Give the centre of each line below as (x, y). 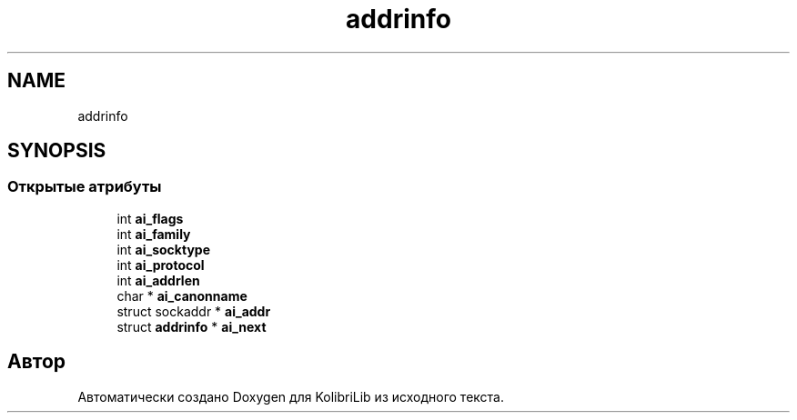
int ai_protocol (161, 265)
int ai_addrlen (158, 280)
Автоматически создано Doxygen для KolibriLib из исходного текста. (291, 396)
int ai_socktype (163, 249)
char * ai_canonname (182, 295)
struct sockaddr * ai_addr (194, 311)
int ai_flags (150, 218)
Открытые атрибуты (85, 187)
